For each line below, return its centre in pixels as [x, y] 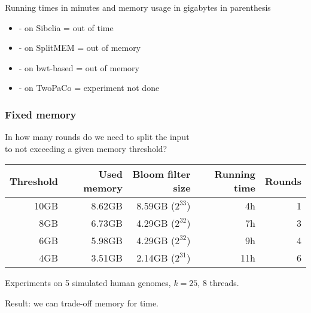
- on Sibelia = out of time [66, 27]
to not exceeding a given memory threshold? [86, 148]
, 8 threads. [218, 283]
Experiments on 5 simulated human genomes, [88, 283]
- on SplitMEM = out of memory [80, 48]
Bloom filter [161, 174]
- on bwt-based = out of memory [79, 67]
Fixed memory [41, 114]
